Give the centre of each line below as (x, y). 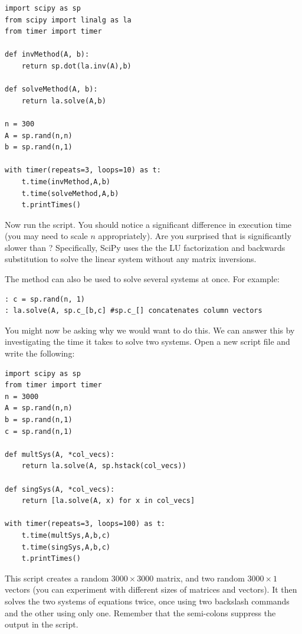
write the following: (40, 353)
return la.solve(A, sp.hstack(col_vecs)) (104, 466)
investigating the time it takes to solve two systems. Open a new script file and (147, 341)
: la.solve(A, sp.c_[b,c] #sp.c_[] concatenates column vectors (134, 311)
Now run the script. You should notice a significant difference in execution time (148, 224)
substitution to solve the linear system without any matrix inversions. (131, 259)
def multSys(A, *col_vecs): (60, 454)
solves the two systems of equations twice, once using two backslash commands (147, 601)
